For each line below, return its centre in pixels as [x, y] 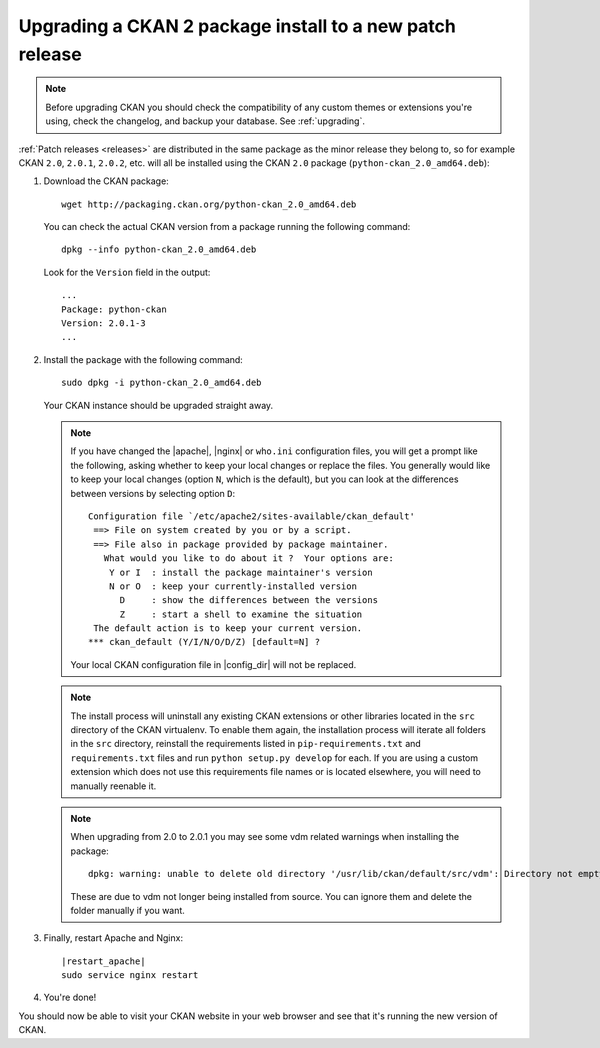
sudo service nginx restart [130, 975]
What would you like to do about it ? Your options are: [248, 558]
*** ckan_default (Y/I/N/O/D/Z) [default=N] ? [204, 642]
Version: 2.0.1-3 [103, 323]
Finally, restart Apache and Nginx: [113, 938]
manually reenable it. [113, 786]
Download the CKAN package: [106, 181]
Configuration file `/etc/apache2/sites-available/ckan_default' [251, 516]
